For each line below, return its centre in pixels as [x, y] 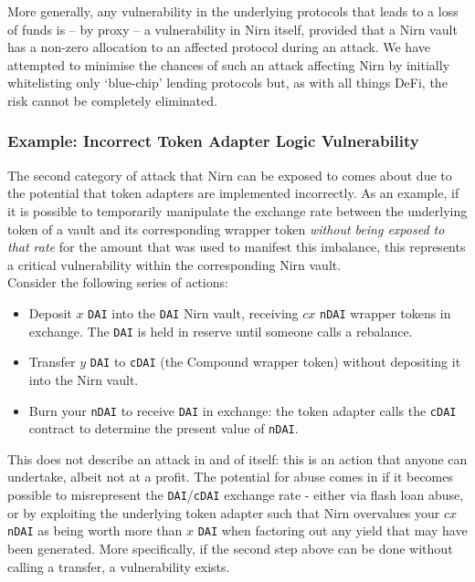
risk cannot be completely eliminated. [112, 100]
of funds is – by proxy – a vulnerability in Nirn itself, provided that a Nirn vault [232, 29]
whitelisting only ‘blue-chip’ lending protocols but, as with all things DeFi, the [227, 83]
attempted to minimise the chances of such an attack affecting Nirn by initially [229, 64]
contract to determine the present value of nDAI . [164, 428]
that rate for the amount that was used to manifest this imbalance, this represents [237, 247]
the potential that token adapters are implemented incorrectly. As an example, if [233, 193]
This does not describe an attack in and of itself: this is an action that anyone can [237, 458]
